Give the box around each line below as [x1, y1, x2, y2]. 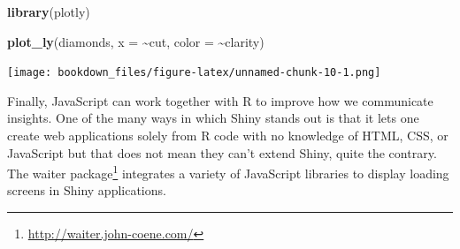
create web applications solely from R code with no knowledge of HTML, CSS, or [7, 126, 448, 145]
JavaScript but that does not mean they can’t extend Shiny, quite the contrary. [7, 143, 437, 162]
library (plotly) [7, 3, 90, 20]
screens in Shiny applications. [7, 181, 166, 200]
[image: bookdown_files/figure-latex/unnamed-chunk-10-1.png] [7, 66, 381, 79]
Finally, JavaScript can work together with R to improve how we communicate [7, 91, 433, 109]
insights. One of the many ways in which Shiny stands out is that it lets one [7, 109, 419, 127]
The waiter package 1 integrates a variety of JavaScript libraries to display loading [7, 162, 449, 182]
